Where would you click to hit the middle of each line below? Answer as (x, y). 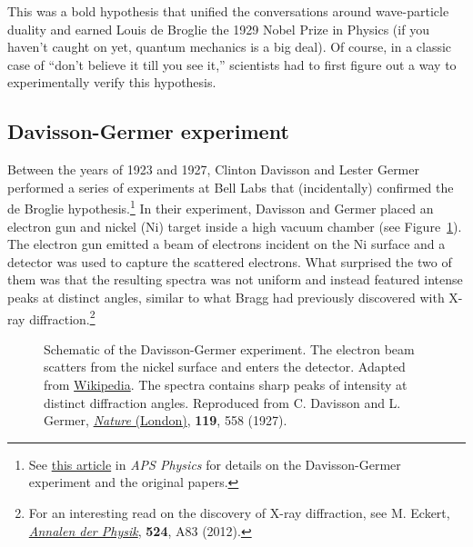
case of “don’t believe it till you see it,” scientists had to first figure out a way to (232, 64)
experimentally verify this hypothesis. (112, 82)
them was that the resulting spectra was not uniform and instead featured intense (235, 279)
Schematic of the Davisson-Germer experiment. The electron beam (229, 348)
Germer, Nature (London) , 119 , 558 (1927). (166, 420)
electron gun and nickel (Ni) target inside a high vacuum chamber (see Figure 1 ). (235, 226)
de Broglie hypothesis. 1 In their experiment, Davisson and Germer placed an (221, 207)
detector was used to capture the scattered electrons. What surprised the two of (230, 261)
